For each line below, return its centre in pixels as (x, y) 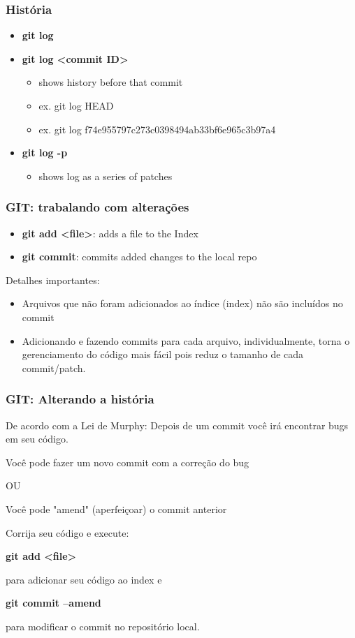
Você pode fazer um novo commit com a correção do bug (128, 462)
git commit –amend (53, 603)
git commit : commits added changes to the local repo (139, 257)
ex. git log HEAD (76, 105)
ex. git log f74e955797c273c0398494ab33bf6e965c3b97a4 (157, 129)
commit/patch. (54, 368)
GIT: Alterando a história (80, 399)
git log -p (45, 153)
